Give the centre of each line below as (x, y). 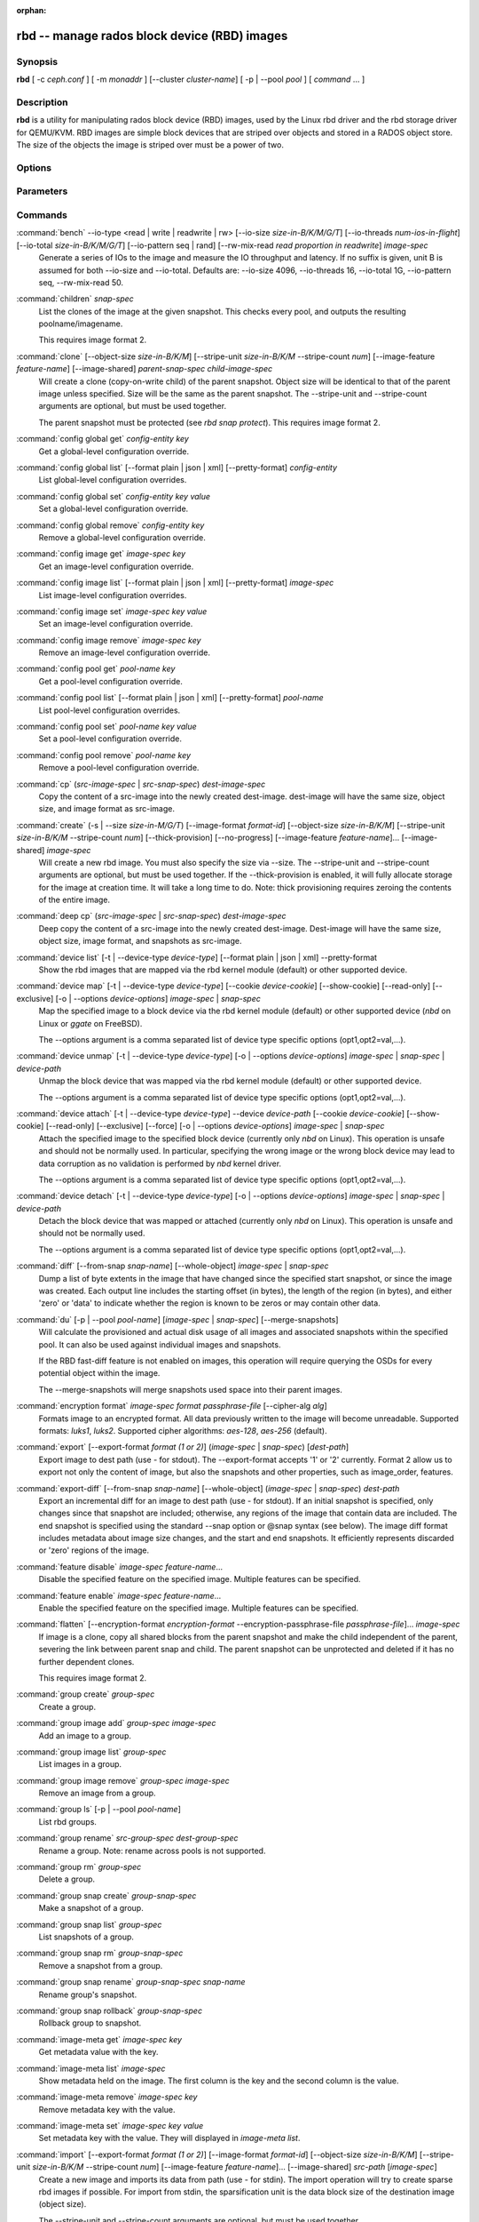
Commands (42, 215)
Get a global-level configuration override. (114, 451)
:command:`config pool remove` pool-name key (103, 755)
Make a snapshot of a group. (91, 1908)
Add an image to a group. (85, 1735)
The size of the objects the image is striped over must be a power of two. (150, 145)
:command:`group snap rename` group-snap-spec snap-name (131, 1982)
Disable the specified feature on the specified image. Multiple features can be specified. (200, 1579)
